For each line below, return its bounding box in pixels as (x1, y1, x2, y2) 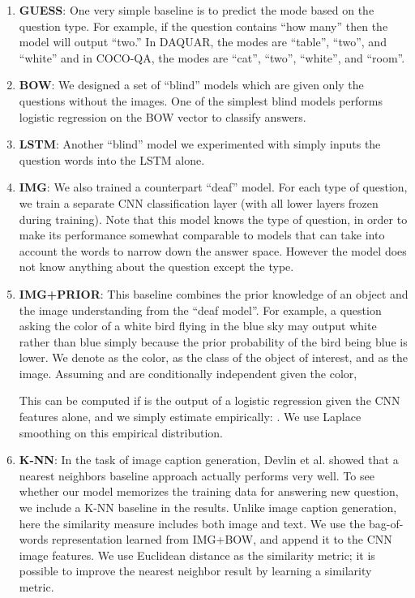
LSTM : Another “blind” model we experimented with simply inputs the (19, 136, 381, 153)
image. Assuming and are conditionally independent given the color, (19, 364, 357, 381)
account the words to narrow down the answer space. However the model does (19, 242, 407, 259)
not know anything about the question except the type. (19, 258, 294, 275)
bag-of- (369, 514, 404, 531)
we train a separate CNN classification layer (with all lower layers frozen (19, 194, 379, 211)
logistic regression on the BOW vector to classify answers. (19, 108, 306, 125)
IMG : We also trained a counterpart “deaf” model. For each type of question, (19, 179, 408, 196)
